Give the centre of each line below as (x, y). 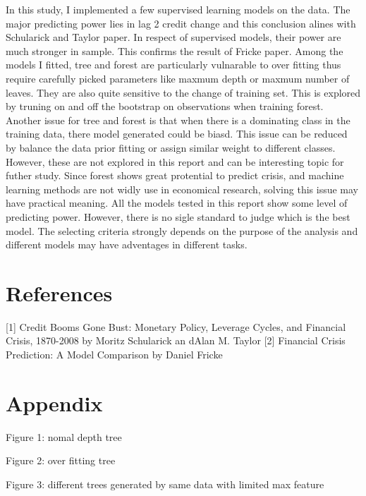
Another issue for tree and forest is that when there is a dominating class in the (178, 120)
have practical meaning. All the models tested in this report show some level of (177, 203)
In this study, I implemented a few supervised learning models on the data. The (178, 9)
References (59, 292)
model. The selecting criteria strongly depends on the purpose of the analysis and (182, 230)
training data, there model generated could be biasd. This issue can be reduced (177, 134)
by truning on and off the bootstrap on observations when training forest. (165, 106)
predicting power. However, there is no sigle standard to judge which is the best (178, 216)
